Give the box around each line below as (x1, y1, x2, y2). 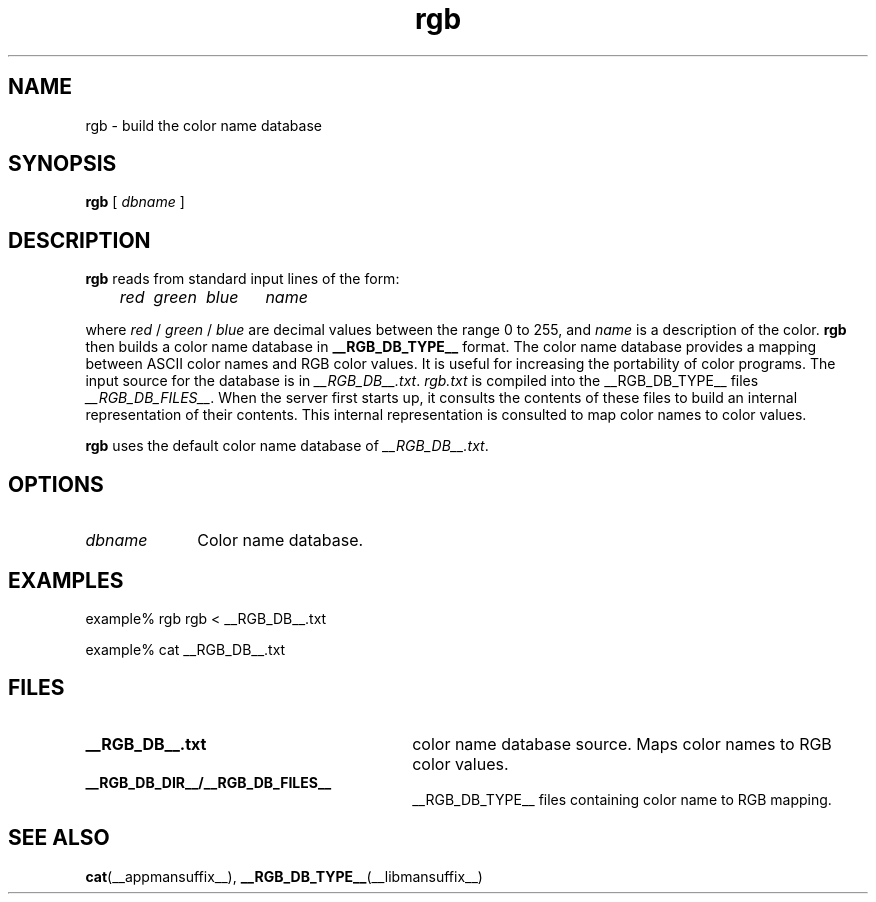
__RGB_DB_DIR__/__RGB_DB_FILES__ (85, 773, 332, 791)
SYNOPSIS (8, 151, 117, 177)
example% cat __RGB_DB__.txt (85, 640, 286, 658)
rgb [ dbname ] (85, 193, 185, 211)
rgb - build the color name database (85, 116, 322, 134)
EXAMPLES (8, 567, 124, 593)
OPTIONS (8, 471, 104, 497)
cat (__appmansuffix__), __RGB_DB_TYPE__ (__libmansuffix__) (85, 867, 483, 885)
